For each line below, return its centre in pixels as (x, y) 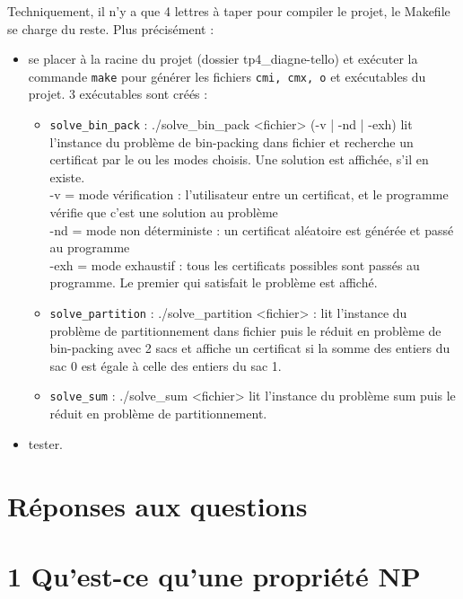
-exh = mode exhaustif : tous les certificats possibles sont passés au (235, 264)
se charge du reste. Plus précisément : (111, 28)
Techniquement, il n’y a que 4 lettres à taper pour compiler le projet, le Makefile (229, 11)
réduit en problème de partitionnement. (158, 414)
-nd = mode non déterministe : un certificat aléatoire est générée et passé (252, 229)
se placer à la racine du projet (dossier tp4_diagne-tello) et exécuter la (223, 59)
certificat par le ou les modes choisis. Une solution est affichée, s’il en (239, 159)
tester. (46, 443)
